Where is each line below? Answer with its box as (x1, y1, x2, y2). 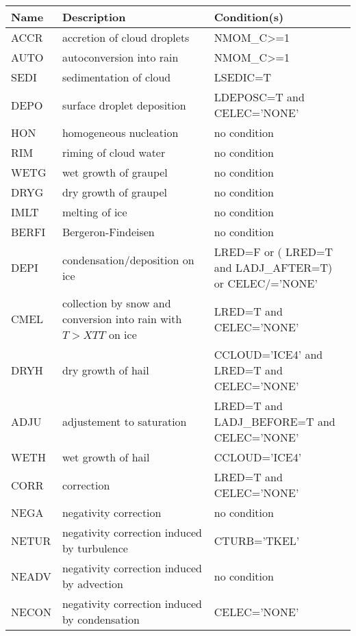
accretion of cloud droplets (62, 29, 190, 45)
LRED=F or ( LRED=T (214, 244, 333, 259)
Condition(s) (214, 9, 284, 25)
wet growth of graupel (62, 164, 168, 180)
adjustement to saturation (62, 414, 187, 429)
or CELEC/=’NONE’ (214, 275, 318, 291)
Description (62, 9, 126, 25)
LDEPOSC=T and (214, 89, 305, 105)
